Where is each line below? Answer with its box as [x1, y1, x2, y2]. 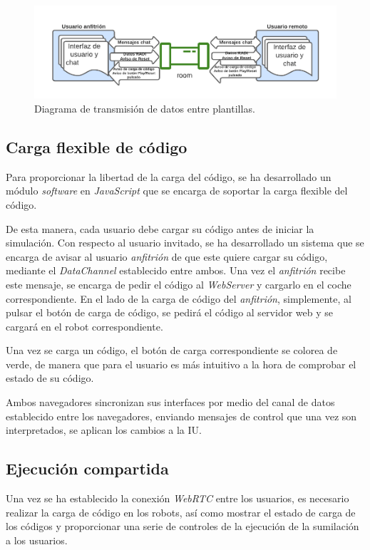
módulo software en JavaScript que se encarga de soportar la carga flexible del [6, 183, 348, 198]
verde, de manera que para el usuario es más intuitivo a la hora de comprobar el [6, 356, 356, 371]
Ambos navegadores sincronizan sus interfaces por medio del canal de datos [6, 395, 335, 410]
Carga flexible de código [6, 135, 187, 157]
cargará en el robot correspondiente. [6, 318, 163, 333]
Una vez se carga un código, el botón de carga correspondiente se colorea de [6, 343, 338, 358]
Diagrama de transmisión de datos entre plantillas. [34, 100, 255, 115]
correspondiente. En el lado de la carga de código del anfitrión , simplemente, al [6, 291, 351, 306]
